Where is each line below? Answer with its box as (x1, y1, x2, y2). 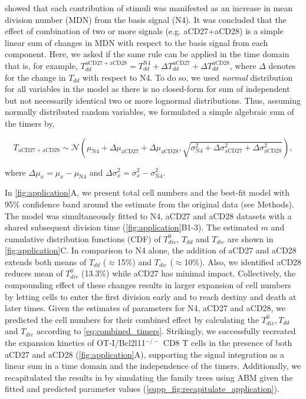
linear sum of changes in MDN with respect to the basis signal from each (5, 36, 268, 48)
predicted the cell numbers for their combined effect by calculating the (5, 313, 259, 325)
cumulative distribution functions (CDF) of (5, 232, 161, 245)
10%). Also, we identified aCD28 (184, 255, 302, 268)
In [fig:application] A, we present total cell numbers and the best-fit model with (5, 186, 289, 199)
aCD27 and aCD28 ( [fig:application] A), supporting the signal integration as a (5, 348, 285, 360)
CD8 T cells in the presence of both (163, 337, 292, 349)
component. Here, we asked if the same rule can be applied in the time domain (5, 48, 289, 60)
